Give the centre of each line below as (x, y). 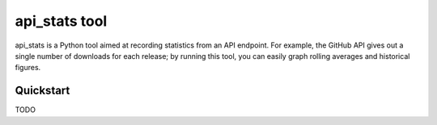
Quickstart (42, 91)
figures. (28, 68)
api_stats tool (61, 21)
